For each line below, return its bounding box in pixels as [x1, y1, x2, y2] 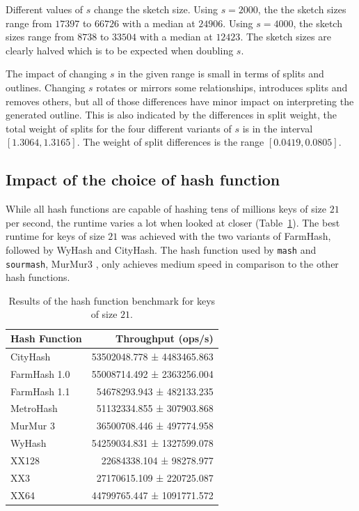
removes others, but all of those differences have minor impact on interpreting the [6, 93, 354, 108]
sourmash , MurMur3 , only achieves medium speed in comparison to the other [6, 256, 339, 270]
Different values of [6, 2, 83, 16]
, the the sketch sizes [257, 2, 346, 16]
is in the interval [242, 121, 313, 135]
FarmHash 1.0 [10, 366, 70, 381]
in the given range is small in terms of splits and [118, 66, 324, 81]
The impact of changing [6, 66, 107, 81]
